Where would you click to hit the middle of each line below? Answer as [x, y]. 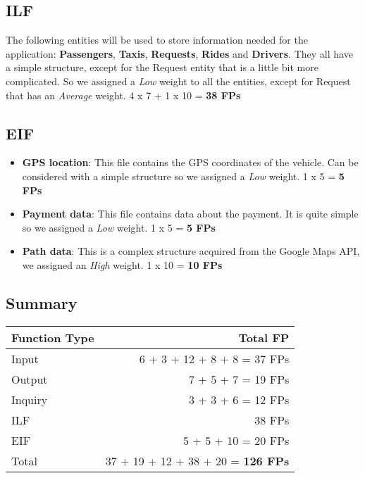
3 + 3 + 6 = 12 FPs [239, 399]
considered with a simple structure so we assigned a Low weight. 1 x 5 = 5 [183, 176]
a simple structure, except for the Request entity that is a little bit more [162, 67]
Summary [42, 302]
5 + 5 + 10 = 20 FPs [236, 440]
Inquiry [30, 399]
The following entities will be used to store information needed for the [157, 40]
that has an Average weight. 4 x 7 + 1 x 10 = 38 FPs [123, 95]
